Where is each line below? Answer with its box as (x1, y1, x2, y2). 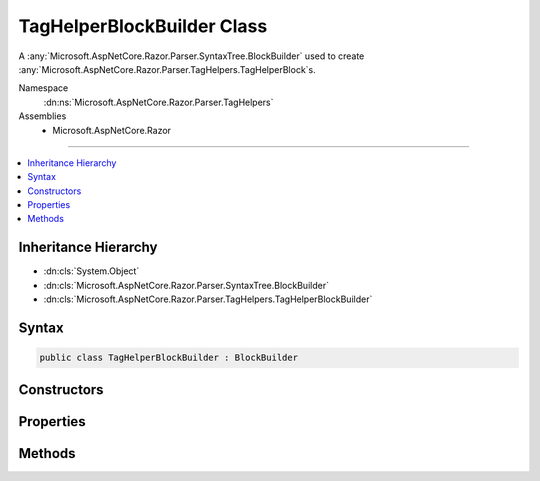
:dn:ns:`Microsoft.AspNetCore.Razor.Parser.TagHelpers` (43, 96, 274, 108)
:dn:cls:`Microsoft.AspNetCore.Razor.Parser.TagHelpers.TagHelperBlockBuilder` (43, 293, 373, 305)
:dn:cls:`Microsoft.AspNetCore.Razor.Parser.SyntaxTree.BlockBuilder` (43, 279, 330, 291)
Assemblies (18, 110, 67, 122)
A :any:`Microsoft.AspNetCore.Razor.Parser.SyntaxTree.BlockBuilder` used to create (18, 50, 365, 62)
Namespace (18, 82, 69, 94)
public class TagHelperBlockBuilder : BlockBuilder (39, 352, 299, 364)
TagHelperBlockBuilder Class (18, 15, 268, 37)
